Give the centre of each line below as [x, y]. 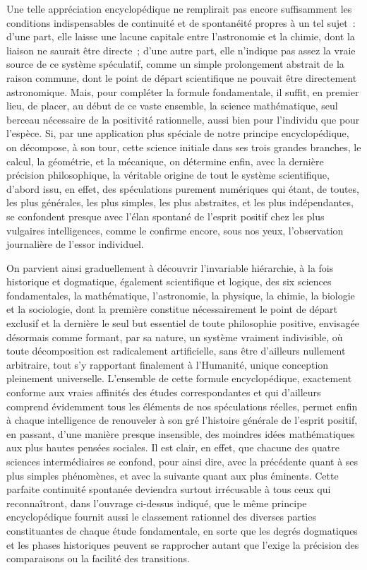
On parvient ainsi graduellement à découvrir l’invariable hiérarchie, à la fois [170, 267]
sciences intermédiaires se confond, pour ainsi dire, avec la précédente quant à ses [182, 461]
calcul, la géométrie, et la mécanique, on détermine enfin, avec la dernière [165, 161]
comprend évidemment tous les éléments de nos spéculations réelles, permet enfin [182, 406]
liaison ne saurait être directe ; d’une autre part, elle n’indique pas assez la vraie [181, 50]
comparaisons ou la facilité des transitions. [98, 558]
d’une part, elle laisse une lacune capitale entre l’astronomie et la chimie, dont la [181, 36]
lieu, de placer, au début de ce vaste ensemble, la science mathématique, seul [172, 106]
